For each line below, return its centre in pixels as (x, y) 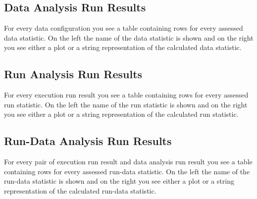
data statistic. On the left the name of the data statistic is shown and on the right (129, 37)
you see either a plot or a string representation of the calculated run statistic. (121, 114)
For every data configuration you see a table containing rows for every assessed (124, 28)
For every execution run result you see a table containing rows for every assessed (126, 95)
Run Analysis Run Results (73, 74)
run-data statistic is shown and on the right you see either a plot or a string (119, 181)
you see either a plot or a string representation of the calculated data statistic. (123, 47)
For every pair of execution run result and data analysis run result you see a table (128, 162)
